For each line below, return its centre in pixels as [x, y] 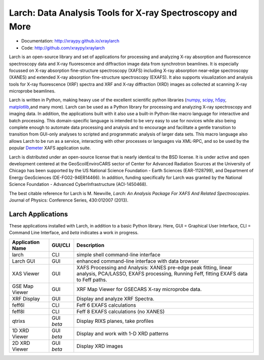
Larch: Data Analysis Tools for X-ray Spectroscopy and [123, 13]
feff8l [18, 312]
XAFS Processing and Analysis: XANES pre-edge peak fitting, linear [154, 268]
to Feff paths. [92, 280]
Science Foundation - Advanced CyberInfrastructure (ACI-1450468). [78, 184]
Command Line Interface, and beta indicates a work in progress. [74, 233]
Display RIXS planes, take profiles [115, 321]
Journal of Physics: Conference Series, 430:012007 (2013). [69, 200]
